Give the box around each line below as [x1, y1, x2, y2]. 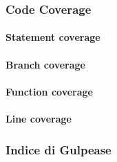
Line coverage [6, 111, 72, 125]
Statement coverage [6, 30, 100, 44]
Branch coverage [6, 57, 85, 71]
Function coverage [6, 84, 93, 98]
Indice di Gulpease [6, 141, 111, 158]
